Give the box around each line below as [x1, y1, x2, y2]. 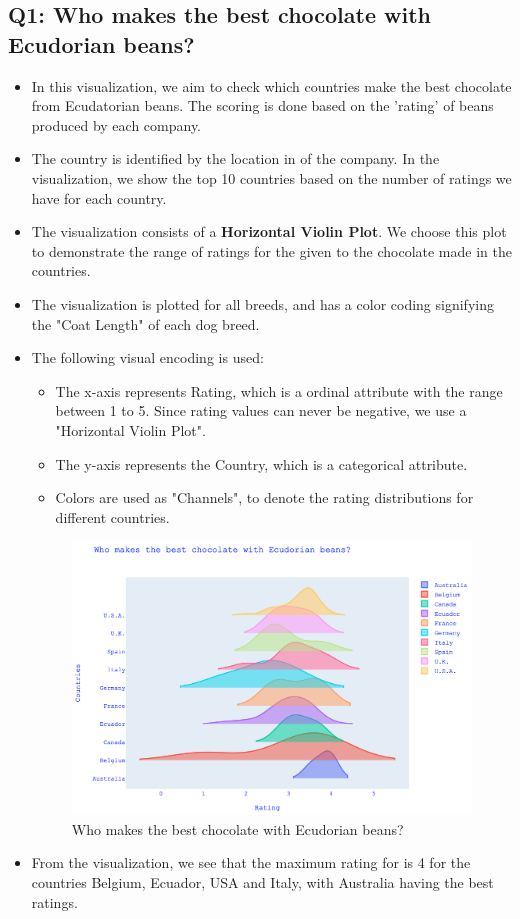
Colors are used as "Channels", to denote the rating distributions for [55, 487, 474, 508]
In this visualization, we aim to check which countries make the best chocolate [31, 75, 512, 96]
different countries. [55, 506, 170, 527]
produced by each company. [31, 114, 202, 135]
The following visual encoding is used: [31, 347, 264, 368]
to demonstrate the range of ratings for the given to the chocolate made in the [31, 240, 512, 261]
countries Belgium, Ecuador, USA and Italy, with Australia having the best [31, 872, 494, 893]
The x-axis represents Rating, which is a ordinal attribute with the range [55, 380, 503, 401]
